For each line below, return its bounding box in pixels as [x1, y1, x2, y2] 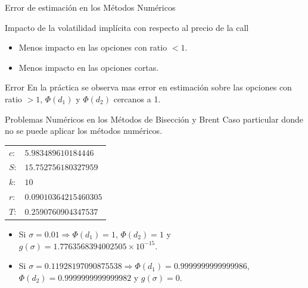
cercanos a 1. [113, 92, 161, 105]
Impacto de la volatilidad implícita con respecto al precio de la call [5, 21, 249, 33]
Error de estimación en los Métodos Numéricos [5, 1, 176, 13]
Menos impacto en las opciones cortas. [18, 61, 159, 73]
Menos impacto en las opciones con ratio [18, 41, 167, 54]
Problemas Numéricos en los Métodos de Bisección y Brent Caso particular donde [5, 112, 303, 125]
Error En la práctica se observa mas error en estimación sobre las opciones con [5, 81, 292, 93]
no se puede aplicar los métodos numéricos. [5, 124, 163, 137]
